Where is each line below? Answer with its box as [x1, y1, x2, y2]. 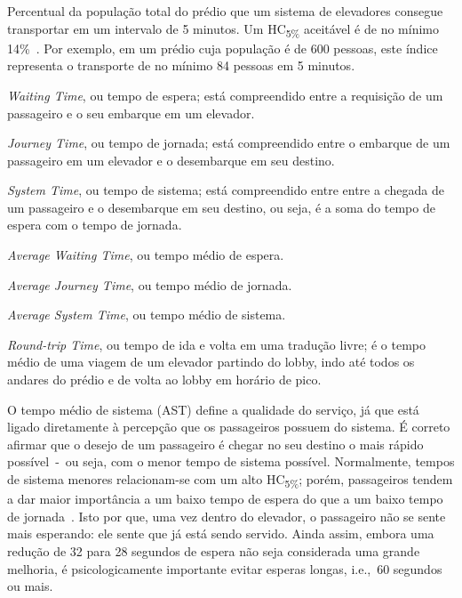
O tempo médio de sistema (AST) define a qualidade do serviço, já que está [7, 400, 419, 418]
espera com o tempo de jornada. [7, 215, 182, 234]
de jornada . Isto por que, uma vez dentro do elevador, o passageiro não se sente [7, 506, 446, 525]
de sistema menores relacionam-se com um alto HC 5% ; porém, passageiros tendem [7, 470, 453, 490]
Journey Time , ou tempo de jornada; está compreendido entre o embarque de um [7, 133, 450, 152]
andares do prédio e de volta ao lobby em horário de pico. [7, 370, 322, 389]
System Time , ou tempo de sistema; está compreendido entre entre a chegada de [7, 181, 444, 199]
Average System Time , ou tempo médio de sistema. [7, 305, 286, 324]
